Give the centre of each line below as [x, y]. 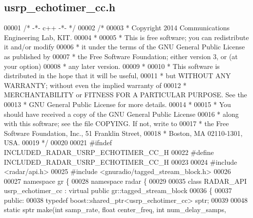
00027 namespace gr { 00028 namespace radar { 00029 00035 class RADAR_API [126, 181]
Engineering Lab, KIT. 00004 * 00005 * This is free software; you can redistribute [126, 37]
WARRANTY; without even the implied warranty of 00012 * [95, 85]
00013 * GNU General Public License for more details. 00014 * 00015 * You [117, 104]
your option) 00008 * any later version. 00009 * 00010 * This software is [112, 66]
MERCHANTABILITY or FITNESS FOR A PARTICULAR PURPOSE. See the [126, 95]
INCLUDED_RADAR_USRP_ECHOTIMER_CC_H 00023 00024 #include [121, 162]
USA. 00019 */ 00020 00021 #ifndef [58, 142]
